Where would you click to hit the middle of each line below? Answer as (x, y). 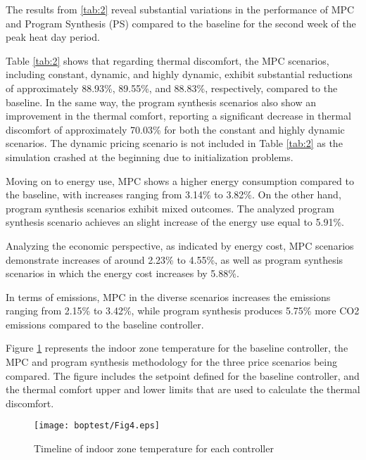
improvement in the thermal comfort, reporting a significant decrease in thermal (178, 116)
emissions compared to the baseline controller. (105, 324)
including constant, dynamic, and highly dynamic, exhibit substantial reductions (179, 74)
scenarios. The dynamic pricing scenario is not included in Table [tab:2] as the (174, 143)
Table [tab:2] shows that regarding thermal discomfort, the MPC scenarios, (168, 60)
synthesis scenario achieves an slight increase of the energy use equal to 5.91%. (175, 222)
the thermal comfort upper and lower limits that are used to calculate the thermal (183, 389)
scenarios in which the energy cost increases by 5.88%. (122, 273)
